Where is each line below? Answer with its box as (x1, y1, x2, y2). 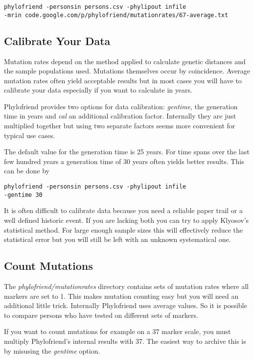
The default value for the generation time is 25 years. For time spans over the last (4, 146, 250, 157)
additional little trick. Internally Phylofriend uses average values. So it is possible (4, 300, 247, 311)
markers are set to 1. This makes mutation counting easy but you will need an (4, 290, 239, 301)
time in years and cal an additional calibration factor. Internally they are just (4, 111, 236, 121)
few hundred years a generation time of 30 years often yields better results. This (4, 156, 244, 166)
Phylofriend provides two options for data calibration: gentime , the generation (4, 101, 238, 111)
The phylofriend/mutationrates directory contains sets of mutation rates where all (4, 281, 249, 291)
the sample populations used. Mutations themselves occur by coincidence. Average (4, 66, 250, 76)
